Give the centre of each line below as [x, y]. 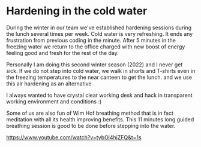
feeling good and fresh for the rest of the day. [62, 53]
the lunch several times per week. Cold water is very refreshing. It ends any [100, 33]
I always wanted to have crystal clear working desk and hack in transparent [100, 95]
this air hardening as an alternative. [50, 83]
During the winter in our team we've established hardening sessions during [99, 27]
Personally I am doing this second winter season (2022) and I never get [94, 65]
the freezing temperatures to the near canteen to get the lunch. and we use [99, 77]
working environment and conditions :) [54, 101]
